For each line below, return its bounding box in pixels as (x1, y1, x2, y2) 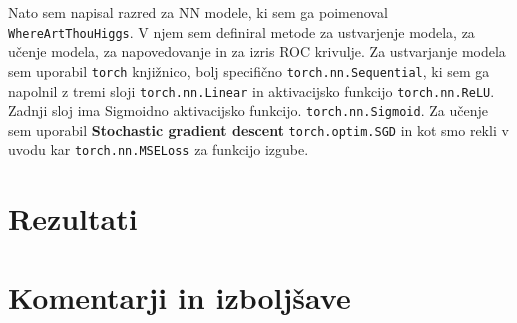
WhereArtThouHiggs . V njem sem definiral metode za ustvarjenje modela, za (8, 21, 475, 42)
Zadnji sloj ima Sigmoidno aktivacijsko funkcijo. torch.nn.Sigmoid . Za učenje (8, 100, 488, 121)
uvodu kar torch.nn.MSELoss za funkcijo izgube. (8, 139, 309, 160)
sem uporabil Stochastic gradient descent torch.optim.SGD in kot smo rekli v (8, 119, 509, 140)
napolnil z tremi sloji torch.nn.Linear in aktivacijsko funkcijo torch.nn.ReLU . (8, 80, 495, 101)
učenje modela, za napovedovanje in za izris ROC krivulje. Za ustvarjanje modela (8, 41, 506, 62)
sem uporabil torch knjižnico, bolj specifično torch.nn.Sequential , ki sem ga (8, 60, 490, 81)
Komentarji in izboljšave (8, 276, 351, 317)
